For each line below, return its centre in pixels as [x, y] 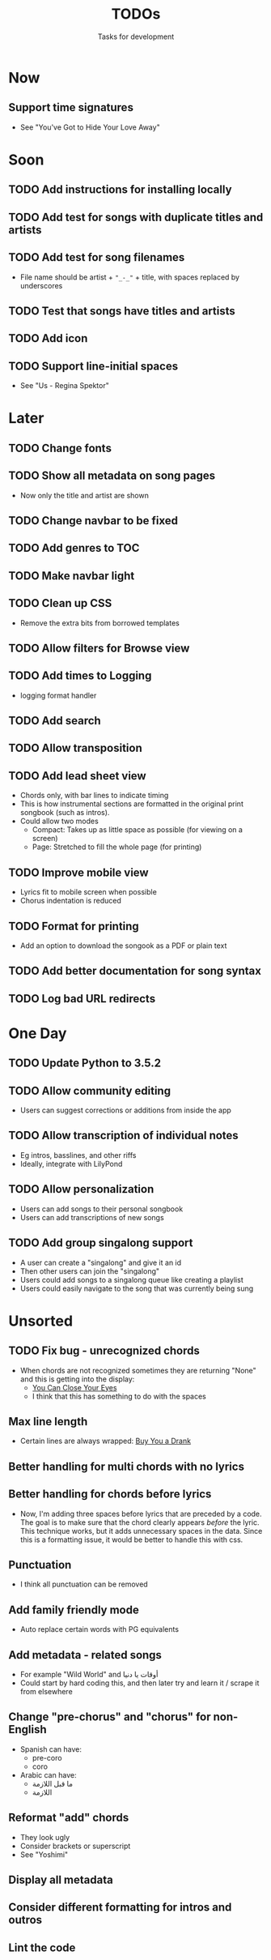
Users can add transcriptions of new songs [92, 1217]
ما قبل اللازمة [53, 1783]
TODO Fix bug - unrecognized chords [104, 1351]
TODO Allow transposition [76, 748]
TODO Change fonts [60, 448]
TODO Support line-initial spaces [93, 366]
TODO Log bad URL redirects [82, 999]
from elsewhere [46, 1691]
